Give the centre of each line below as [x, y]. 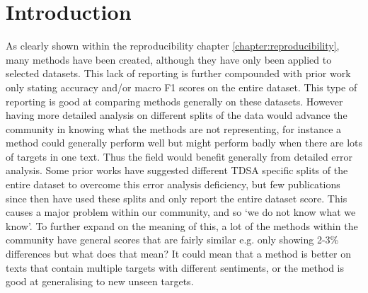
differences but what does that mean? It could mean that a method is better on [178, 254]
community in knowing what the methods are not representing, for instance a [174, 128]
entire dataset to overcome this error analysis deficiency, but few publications [173, 184]
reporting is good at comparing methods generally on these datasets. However [174, 101]
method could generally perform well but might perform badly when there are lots [184, 143]
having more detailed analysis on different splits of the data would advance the [177, 115]
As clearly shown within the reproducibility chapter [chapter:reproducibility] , [173, 46]
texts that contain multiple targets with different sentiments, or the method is [175, 267]
